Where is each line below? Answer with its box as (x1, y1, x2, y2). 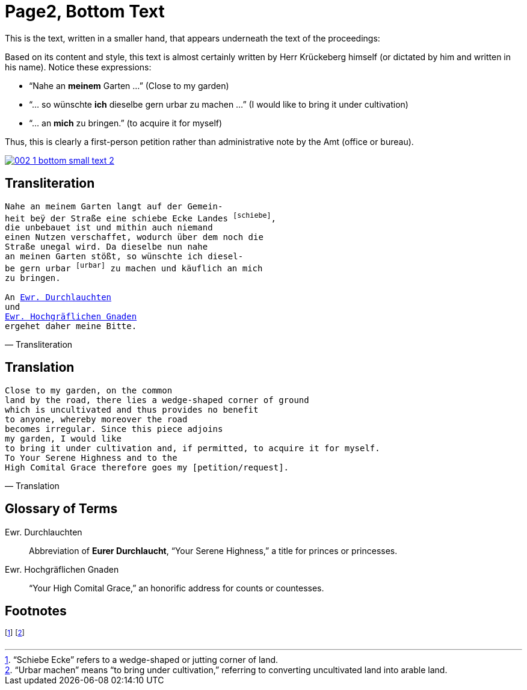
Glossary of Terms (5, 501, 118, 517)
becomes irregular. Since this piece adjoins (5, 424, 223, 434)
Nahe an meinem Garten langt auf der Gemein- (5, 201, 223, 211)
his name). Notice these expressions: (5, 61, 152, 72)
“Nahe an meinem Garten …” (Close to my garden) (29, 80, 229, 91)
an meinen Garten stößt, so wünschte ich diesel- (5, 251, 244, 262)
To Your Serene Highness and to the (5, 452, 177, 463)
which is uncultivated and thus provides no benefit (5, 404, 259, 414)
